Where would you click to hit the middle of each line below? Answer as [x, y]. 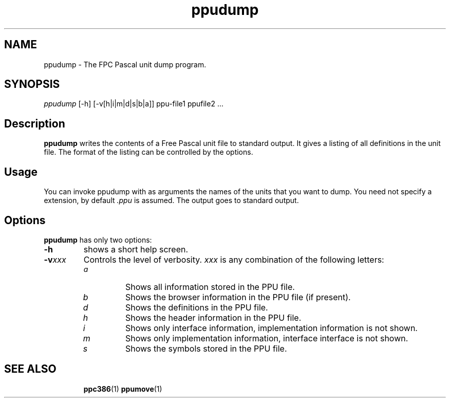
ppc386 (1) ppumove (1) [123, 389]
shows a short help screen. [136, 249]
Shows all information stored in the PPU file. [210, 287]
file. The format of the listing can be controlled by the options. [148, 152]
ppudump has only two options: [98, 240]
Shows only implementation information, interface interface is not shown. [267, 338]
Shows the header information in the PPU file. [213, 317]
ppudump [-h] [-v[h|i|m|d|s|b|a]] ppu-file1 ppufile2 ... [134, 104]
